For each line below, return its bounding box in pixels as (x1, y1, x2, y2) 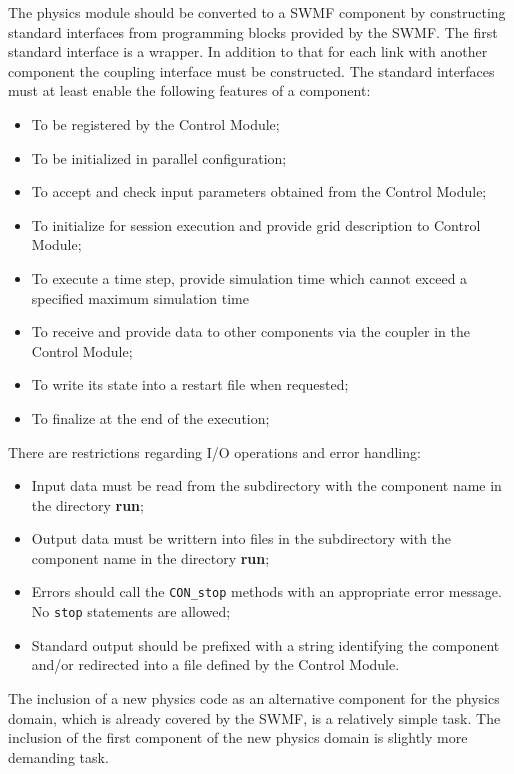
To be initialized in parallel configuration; (31, 147, 287, 168)
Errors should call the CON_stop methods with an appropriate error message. (31, 581, 502, 602)
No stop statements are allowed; (31, 601, 231, 622)
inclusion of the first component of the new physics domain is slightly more (8, 727, 468, 748)
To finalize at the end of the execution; (31, 407, 270, 428)
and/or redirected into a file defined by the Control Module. (31, 654, 400, 675)
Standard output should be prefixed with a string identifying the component (31, 634, 500, 655)
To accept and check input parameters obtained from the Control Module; (31, 181, 487, 202)
